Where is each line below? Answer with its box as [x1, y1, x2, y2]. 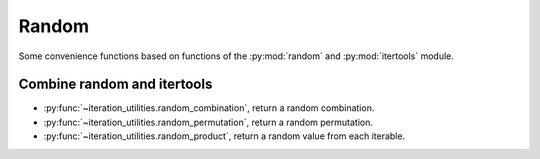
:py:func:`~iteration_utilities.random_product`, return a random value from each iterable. [43, 130, 405, 142]
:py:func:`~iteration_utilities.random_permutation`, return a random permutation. [43, 116, 374, 128]
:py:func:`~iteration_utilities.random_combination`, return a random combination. [43, 102, 375, 114]
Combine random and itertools [18, 76, 213, 93]
